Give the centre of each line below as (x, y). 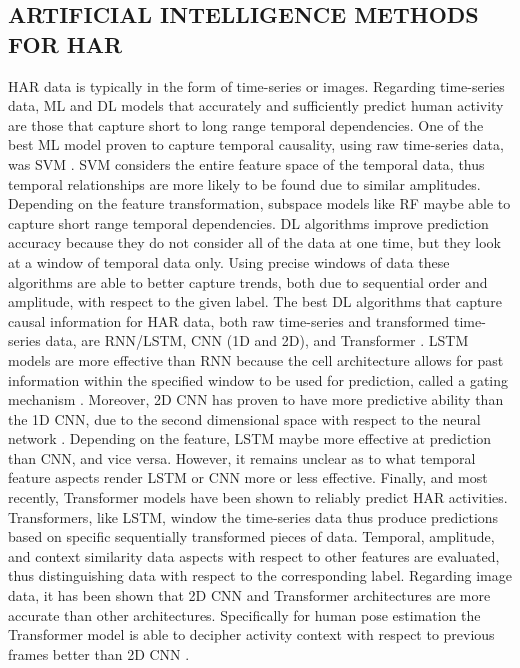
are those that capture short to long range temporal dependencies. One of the (246, 124)
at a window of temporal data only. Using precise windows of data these (229, 261)
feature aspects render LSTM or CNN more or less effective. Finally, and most (248, 477)
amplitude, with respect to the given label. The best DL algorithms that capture (255, 301)
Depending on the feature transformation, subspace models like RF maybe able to (259, 203)
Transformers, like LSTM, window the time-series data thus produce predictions (253, 516)
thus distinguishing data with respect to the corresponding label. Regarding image (260, 575)
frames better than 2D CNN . (99, 653)
